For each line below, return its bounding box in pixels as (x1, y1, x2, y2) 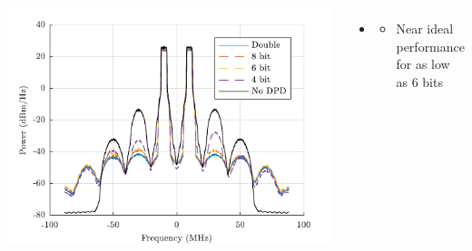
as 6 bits (396, 72, 443, 91)
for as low (396, 54, 450, 73)
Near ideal (396, 19, 454, 37)
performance (396, 36, 465, 55)
